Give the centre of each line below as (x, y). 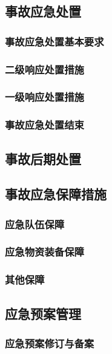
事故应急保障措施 (56, 194)
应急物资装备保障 (44, 252)
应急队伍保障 (35, 224)
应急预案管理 (43, 313)
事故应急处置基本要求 (54, 41)
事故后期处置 (43, 158)
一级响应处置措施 (44, 97)
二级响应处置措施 (44, 69)
